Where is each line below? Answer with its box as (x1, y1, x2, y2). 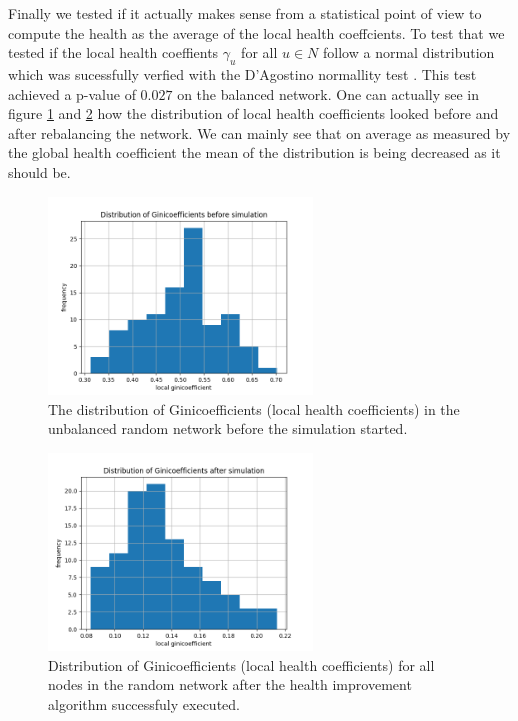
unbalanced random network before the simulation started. (48, 418, 408, 439)
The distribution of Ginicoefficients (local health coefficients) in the (48, 398, 460, 419)
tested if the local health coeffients (8, 42, 219, 63)
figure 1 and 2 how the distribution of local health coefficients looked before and (8, 103, 499, 124)
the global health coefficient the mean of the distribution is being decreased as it (8, 142, 501, 163)
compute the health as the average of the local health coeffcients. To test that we (8, 22, 505, 43)
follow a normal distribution (323, 42, 495, 63)
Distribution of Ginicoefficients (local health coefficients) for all (48, 654, 435, 675)
